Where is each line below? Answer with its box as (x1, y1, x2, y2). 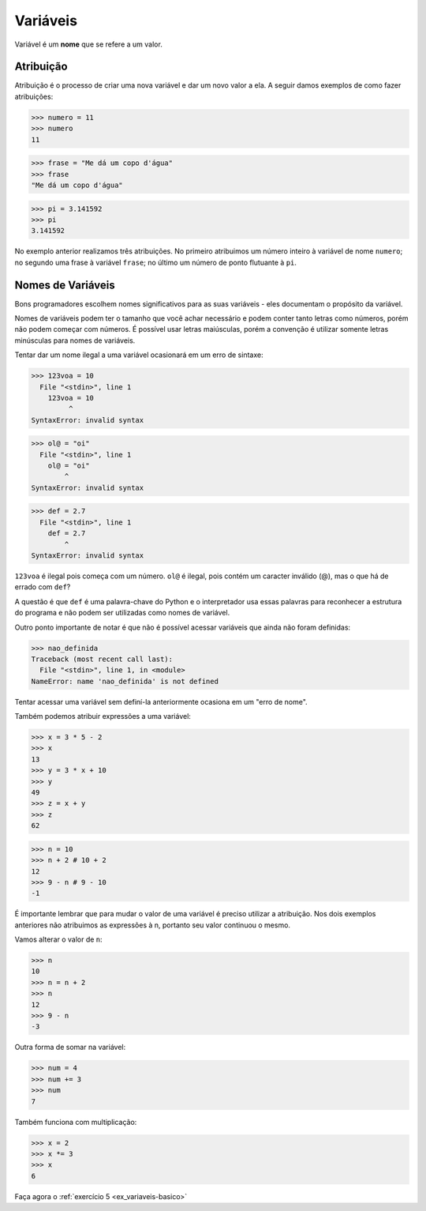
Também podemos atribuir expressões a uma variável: (14, 712, 191, 721)
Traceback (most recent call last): (31, 654, 174, 664)
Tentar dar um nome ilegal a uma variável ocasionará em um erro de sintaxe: (14, 350, 263, 359)
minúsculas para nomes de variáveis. (14, 336, 136, 345)
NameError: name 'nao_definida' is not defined (31, 676, 219, 686)
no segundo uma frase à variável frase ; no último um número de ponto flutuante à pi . (14, 258, 297, 267)
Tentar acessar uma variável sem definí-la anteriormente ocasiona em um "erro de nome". (14, 697, 308, 706)
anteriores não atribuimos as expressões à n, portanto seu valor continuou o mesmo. (14, 920, 291, 930)
